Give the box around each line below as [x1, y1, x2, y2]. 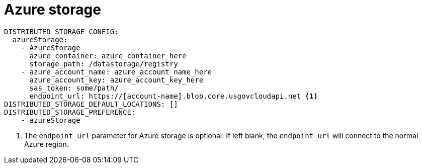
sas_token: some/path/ [29, 83, 119, 92]
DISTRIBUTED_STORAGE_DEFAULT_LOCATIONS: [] [4, 100, 178, 108]
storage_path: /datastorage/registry [29, 59, 178, 68]
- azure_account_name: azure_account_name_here [21, 67, 212, 76]
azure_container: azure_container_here [29, 51, 187, 60]
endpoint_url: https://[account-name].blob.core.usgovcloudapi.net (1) [29, 92, 318, 100]
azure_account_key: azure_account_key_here [29, 75, 204, 84]
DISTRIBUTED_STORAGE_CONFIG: [4, 27, 119, 36]
